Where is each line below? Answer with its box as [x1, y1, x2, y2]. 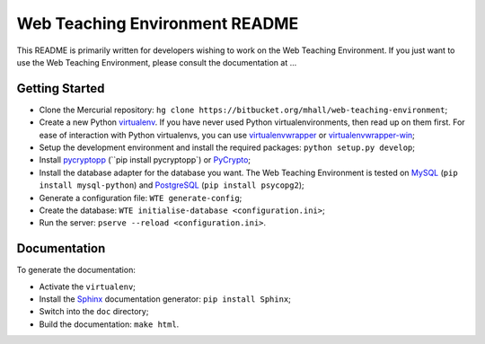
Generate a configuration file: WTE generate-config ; [39, 192, 242, 203]
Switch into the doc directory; [39, 306, 149, 317]
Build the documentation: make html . [39, 319, 180, 330]
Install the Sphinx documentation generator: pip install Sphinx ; [39, 294, 292, 304]
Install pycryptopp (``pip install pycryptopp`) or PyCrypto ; [39, 154, 251, 165]
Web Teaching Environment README [16, 13, 299, 33]
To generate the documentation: [16, 265, 137, 276]
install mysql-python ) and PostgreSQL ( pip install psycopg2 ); [39, 180, 304, 190]
